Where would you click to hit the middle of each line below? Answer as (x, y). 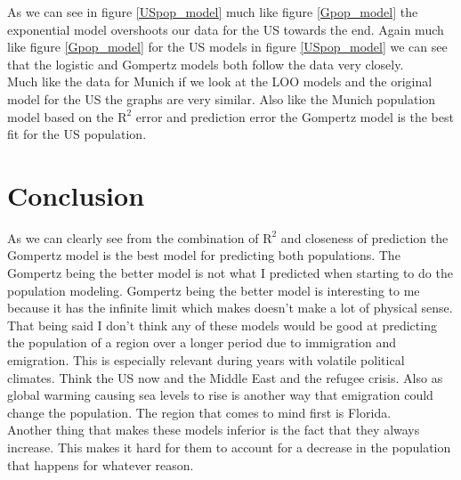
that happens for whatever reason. (101, 464)
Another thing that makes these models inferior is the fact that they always (214, 430)
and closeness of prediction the (364, 237)
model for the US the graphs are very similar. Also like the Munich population (222, 98)
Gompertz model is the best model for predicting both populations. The (204, 255)
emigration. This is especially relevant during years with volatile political (206, 360)
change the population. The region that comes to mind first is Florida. (199, 412)
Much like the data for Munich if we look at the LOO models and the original (220, 81)
